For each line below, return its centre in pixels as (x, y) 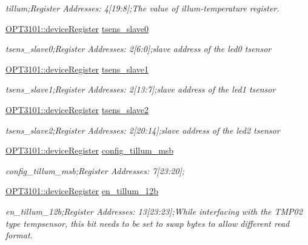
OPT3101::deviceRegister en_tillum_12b (82, 191)
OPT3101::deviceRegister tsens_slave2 (77, 109)
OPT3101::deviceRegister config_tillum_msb (90, 150)
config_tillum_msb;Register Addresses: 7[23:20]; (95, 170)
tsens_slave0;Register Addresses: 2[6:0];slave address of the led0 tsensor (139, 49)
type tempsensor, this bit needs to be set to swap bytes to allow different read (148, 223)
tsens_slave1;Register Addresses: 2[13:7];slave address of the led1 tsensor (141, 89)
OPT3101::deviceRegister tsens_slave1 (77, 69)
